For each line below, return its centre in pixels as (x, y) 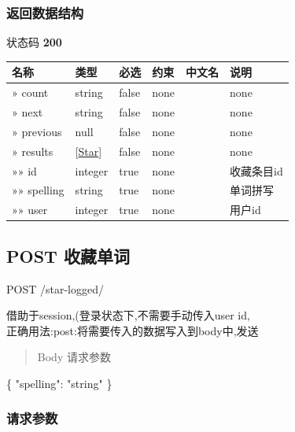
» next (28, 112)
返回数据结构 (45, 12)
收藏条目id (256, 170)
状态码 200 (34, 42)
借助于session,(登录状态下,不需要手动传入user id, (128, 315)
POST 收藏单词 (68, 255)
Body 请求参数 (74, 357)
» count (30, 92)
